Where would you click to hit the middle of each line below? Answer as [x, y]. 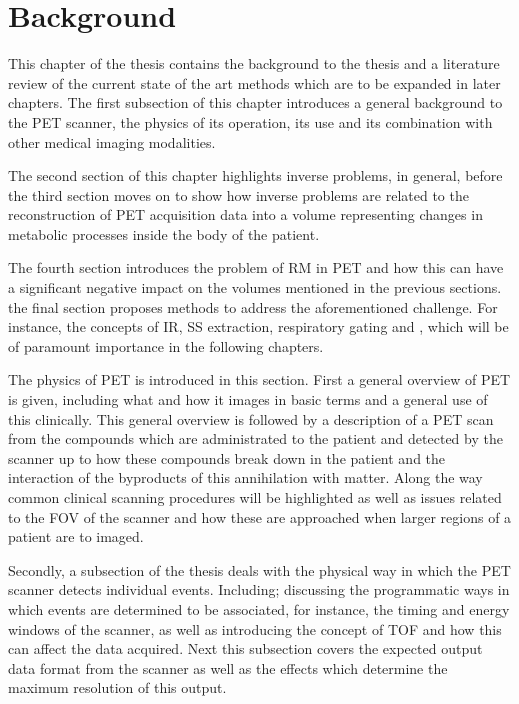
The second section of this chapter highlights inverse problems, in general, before [255, 175]
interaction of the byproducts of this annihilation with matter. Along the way [245, 477]
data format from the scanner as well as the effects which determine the [228, 667]
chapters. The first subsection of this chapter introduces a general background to [255, 102]
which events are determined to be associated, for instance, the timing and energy [259, 608]
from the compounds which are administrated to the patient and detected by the [255, 438]
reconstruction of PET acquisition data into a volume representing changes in [245, 214]
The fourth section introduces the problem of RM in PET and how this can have [256, 267]
